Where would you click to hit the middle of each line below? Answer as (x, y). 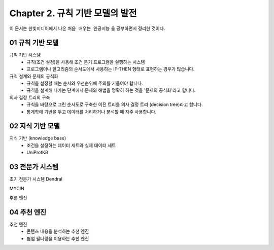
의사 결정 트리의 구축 (30, 97)
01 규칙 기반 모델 (34, 43)
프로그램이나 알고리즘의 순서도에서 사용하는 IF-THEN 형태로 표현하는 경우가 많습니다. (111, 69)
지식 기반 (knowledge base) (38, 138)
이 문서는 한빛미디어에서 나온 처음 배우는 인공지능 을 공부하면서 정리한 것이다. (87, 28)
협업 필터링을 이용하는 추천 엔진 (58, 238)
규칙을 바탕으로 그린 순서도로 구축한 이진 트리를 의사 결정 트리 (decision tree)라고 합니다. (115, 104)
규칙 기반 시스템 (25, 55)
